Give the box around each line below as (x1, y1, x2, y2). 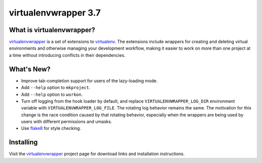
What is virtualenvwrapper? (9, 26, 96, 34)
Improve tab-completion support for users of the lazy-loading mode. (21, 78, 158, 84)
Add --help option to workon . (21, 91, 83, 97)
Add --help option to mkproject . (21, 85, 91, 91)
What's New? (9, 65, 51, 73)
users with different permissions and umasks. (21, 119, 113, 125)
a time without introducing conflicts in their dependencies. (9, 52, 126, 58)
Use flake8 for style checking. (21, 126, 81, 131)
